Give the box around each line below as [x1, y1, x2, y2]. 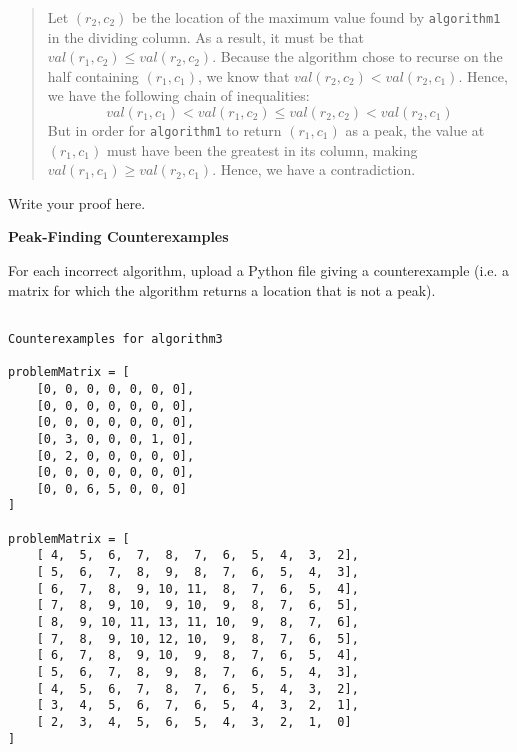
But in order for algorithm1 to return [47, 120, 282, 141]
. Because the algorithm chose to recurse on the [212, 46, 503, 67]
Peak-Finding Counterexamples [8, 226, 229, 247]
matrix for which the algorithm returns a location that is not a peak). [8, 279, 436, 300]
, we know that [197, 65, 290, 86]
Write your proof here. [8, 192, 146, 213]
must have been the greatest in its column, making [106, 139, 418, 160]
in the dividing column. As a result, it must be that [47, 26, 364, 47]
